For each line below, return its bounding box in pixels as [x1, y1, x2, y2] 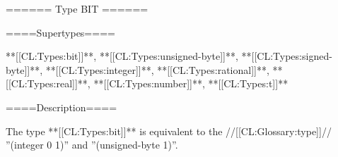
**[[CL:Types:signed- [241, 49, 332, 63]
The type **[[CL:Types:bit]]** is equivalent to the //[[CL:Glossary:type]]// [6, 123, 332, 138]
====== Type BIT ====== [6, 1, 148, 15]
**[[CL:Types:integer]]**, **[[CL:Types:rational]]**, [45, 62, 269, 77]
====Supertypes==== [6, 25, 115, 39]
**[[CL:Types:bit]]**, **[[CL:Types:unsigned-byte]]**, [6, 49, 238, 63]
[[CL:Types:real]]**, [6, 76, 91, 91]
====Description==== [6, 99, 117, 114]
